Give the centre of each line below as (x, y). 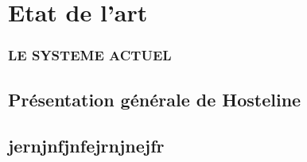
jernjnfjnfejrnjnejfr (86, 146)
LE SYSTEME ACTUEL (90, 55)
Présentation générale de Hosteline (155, 99)
